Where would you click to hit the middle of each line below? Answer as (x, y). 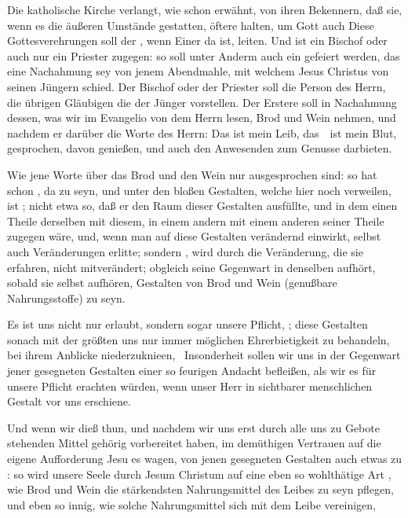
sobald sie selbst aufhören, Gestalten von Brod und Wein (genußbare (172, 283)
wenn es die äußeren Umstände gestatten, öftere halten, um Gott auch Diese (191, 25)
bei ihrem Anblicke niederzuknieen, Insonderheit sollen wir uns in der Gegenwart (204, 355)
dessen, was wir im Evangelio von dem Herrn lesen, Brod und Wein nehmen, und (202, 118)
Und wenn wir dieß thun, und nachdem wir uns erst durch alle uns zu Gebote (193, 427)
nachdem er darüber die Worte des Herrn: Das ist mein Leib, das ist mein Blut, (202, 132)
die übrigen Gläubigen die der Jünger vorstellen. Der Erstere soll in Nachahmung (202, 102)
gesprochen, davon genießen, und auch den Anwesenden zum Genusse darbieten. (200, 148)
